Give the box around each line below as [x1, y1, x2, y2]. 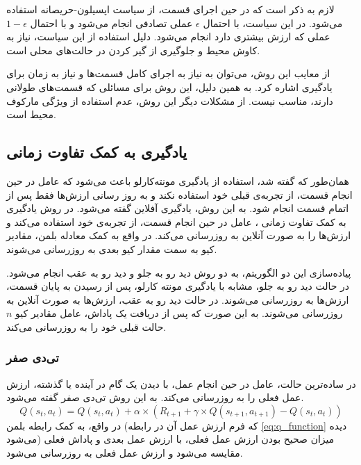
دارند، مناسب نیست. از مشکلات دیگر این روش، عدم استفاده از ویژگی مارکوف [6, 93, 333, 108]
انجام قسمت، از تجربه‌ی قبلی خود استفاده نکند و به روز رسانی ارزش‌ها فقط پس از [6, 187, 353, 202]
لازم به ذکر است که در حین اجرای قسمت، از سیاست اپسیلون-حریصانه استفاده [6, 2, 335, 16]
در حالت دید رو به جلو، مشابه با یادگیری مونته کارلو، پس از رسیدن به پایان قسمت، [6, 279, 350, 293]
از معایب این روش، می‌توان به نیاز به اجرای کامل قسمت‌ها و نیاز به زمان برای [6, 66, 330, 81]
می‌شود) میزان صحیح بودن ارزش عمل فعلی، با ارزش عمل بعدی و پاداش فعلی [6, 432, 335, 446]
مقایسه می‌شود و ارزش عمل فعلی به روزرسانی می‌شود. [6, 446, 243, 460]
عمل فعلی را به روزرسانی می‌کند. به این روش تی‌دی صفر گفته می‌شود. [6, 390, 304, 405]
